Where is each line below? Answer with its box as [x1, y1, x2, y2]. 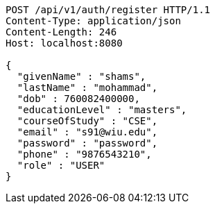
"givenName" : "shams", [17, 71, 146, 82]
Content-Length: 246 [6, 26, 117, 37]
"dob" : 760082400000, [17, 93, 140, 104]
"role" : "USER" [17, 160, 105, 171]
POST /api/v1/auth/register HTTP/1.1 [6, 4, 211, 15]
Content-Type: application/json [6, 15, 181, 26]
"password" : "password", [17, 137, 158, 149]
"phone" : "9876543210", [17, 149, 152, 160]
